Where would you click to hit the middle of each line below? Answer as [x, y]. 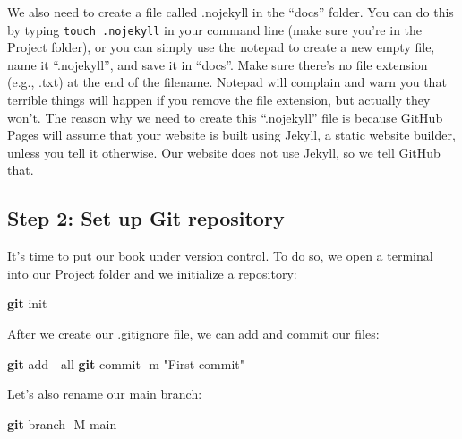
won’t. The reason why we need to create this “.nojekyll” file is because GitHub [225, 117]
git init [27, 303]
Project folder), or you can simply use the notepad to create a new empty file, [221, 47]
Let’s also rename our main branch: [105, 394]
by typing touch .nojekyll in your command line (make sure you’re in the [215, 29]
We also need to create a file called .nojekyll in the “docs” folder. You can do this [231, 12]
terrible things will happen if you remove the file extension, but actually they [219, 100]
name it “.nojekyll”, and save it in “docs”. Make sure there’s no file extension [218, 64]
